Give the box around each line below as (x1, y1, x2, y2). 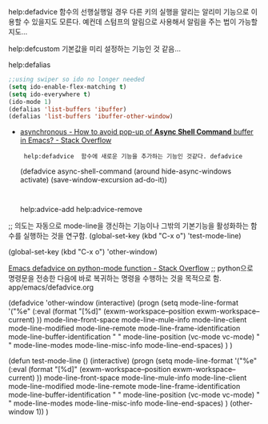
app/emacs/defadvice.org (8, 282, 94, 292)
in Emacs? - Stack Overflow (19, 135, 112, 146)
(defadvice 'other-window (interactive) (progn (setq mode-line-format (8, 298, 238, 308)
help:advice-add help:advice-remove (19, 205, 142, 214)
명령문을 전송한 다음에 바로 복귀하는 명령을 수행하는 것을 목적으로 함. (8, 274, 222, 283)
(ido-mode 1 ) (8, 98, 52, 106)
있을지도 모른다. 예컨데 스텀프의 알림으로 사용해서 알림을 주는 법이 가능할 (31, 17, 258, 26)
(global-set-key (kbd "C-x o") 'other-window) (8, 247, 158, 257)
